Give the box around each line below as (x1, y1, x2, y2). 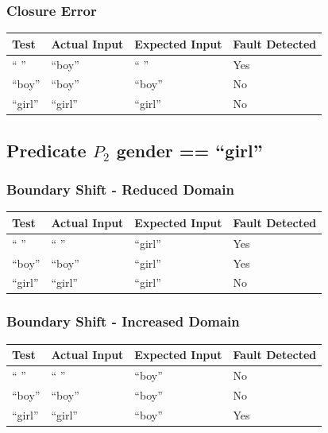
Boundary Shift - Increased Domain (6, 311, 240, 331)
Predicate (6, 137, 87, 162)
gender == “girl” (116, 137, 263, 162)
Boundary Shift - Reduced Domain (6, 180, 234, 199)
